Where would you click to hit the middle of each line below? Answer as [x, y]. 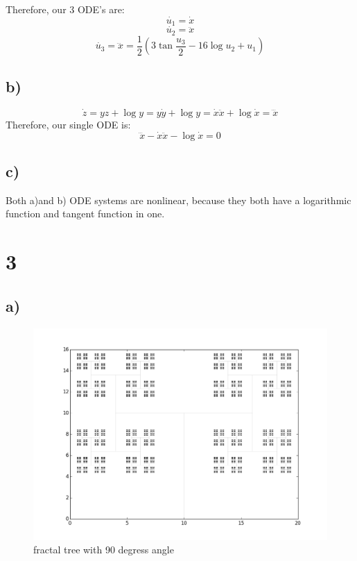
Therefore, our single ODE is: [68, 124]
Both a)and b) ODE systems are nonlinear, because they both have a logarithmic [178, 200]
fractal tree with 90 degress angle [104, 550]
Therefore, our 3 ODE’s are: [65, 9]
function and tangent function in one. [85, 213]
